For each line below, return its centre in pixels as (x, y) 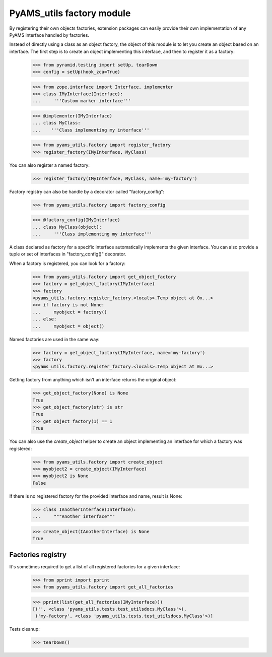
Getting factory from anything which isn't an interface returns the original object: (93, 380)
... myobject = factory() (70, 312)
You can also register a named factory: (50, 165)
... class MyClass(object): (67, 227)
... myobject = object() (69, 326)
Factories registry (38, 554)
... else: (45, 319)
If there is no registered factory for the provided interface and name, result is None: (96, 496)
